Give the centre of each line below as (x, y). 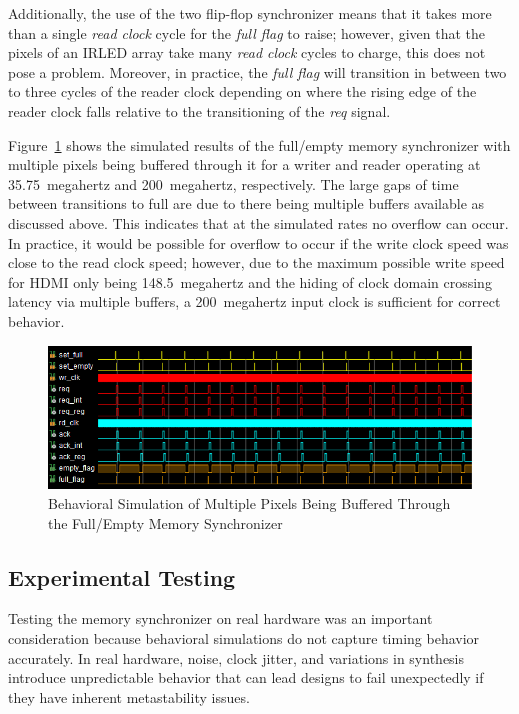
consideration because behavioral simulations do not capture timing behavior (244, 638)
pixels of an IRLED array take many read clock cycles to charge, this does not (247, 52)
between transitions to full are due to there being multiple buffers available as (246, 203)
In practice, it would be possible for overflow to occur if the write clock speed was (258, 242)
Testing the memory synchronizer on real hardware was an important (220, 618)
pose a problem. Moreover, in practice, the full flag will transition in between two (257, 71)
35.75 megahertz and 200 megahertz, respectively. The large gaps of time (233, 183)
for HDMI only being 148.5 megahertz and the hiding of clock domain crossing (250, 281)
